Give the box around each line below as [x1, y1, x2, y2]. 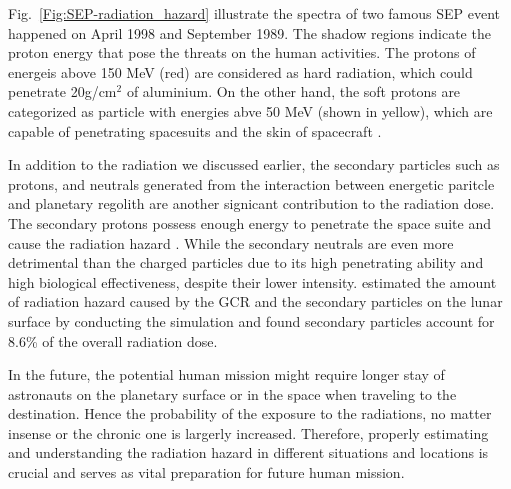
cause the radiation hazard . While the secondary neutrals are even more [8, 232, 454, 253]
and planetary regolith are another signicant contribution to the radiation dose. [8, 193, 495, 214]
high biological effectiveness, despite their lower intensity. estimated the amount [8, 271, 497, 292]
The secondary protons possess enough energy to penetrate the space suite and [8, 212, 491, 233]
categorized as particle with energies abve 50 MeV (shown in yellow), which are [8, 100, 493, 121]
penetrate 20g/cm [8, 81, 117, 102]
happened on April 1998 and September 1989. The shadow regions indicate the [8, 22, 491, 43]
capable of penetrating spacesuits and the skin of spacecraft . [8, 120, 382, 141]
